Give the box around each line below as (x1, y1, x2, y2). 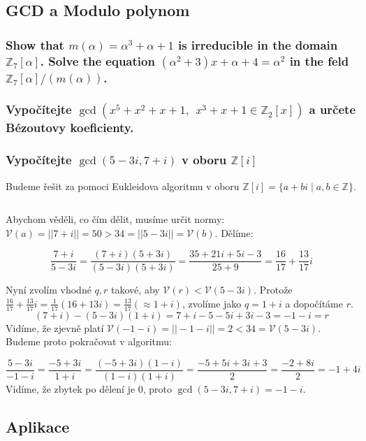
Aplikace (6, 416, 70, 438)
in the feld (289, 52, 349, 69)
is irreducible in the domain (177, 36, 338, 53)
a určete (309, 101, 356, 118)
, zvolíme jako (182, 296, 242, 310)
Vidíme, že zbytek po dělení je (6, 382, 136, 396)
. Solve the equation (40, 52, 155, 69)
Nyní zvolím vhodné (6, 282, 91, 297)
